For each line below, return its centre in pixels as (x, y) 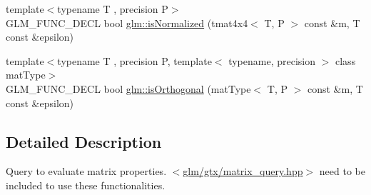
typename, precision (272, 60)
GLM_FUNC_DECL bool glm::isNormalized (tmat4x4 (127, 22)
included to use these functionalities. (86, 185)
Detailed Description (84, 141)
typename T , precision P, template (134, 60)
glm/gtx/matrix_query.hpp (243, 171)
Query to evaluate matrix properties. (86, 171)
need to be (342, 171)
